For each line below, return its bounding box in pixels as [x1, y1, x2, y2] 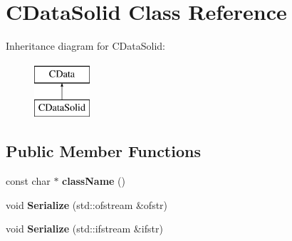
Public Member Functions [6, 140, 201, 162]
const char [6, 173, 51, 188]
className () [62, 173, 125, 188]
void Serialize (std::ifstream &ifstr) [6, 221, 163, 236]
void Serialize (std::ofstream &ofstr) [6, 197, 168, 212]
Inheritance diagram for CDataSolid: [6, 38, 165, 53]
